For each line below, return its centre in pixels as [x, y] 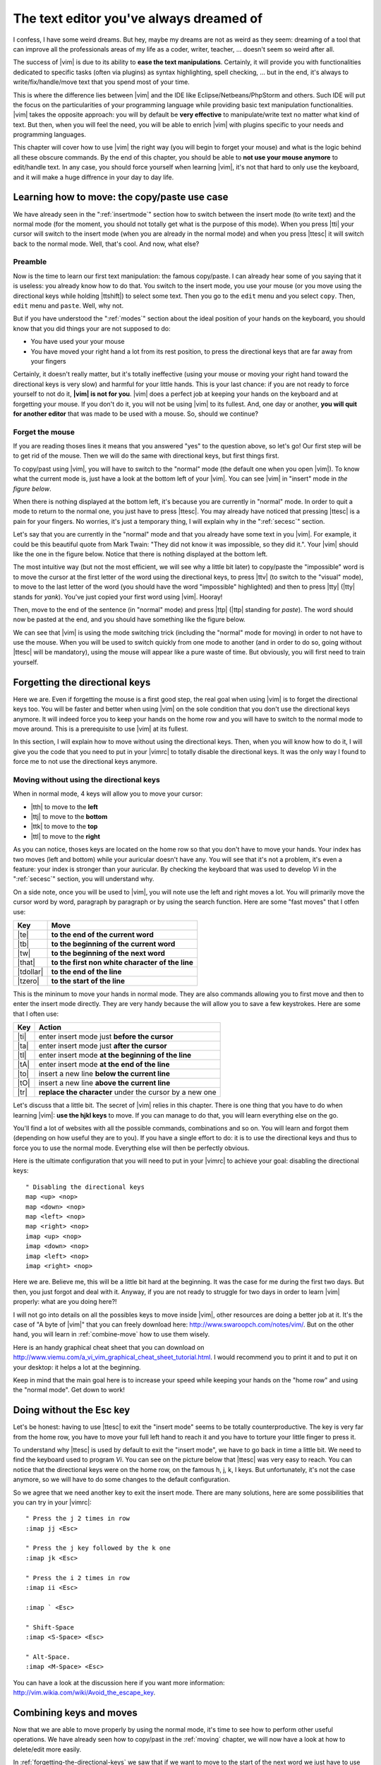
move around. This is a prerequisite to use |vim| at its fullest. [101, 729]
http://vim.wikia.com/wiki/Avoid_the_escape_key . [84, 1692]
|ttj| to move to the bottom [69, 817]
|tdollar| [30, 971]
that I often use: [36, 1014]
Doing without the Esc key [72, 1410]
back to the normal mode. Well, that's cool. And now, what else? [106, 244]
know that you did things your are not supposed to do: [92, 328]
